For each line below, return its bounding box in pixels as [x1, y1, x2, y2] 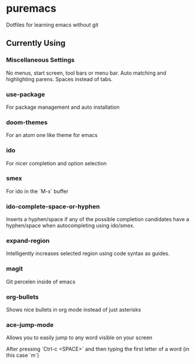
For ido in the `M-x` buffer [6, 188, 69, 195]
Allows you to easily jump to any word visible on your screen [6, 334, 153, 341]
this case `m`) [6, 352, 39, 359]
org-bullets [6, 293, 39, 301]
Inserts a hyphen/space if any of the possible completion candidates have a [6, 216, 190, 223]
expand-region [6, 237, 50, 245]
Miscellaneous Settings [6, 56, 75, 64]
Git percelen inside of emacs [6, 278, 76, 285]
